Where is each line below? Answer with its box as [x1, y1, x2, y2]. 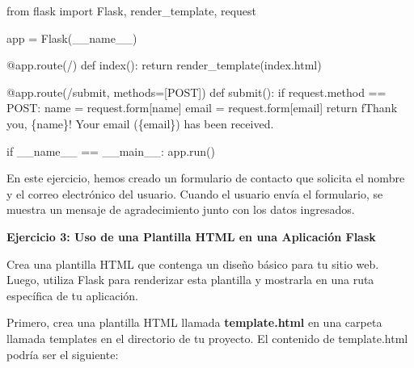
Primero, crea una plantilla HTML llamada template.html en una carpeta [6, 314, 382, 331]
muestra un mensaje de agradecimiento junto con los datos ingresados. [6, 201, 355, 218]
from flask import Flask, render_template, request [6, 2, 257, 19]
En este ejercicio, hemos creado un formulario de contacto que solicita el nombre [6, 169, 405, 186]
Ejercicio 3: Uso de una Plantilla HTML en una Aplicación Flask [6, 228, 376, 245]
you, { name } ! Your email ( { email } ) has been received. [6, 115, 274, 132]
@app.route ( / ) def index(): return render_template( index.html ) [6, 56, 322, 73]
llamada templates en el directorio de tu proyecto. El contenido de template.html [6, 329, 408, 346]
